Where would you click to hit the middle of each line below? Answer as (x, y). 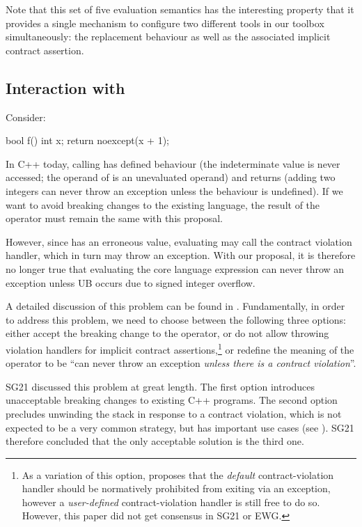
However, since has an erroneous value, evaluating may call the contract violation (179, 241)
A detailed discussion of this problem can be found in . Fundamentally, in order (175, 306)
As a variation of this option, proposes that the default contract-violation (178, 474)
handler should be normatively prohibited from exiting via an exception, (176, 488)
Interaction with (65, 87)
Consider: (26, 117)
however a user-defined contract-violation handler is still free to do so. (171, 502)
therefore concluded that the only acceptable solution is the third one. (155, 441)
